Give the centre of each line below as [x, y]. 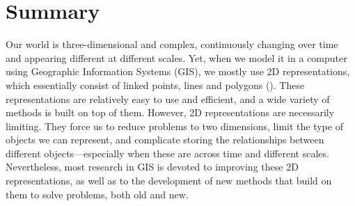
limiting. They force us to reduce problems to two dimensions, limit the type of [174, 126]
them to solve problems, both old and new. [97, 194]
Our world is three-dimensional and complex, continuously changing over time [172, 44]
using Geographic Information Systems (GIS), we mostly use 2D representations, [178, 71]
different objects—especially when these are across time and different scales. [167, 153]
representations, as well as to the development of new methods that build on [169, 181]
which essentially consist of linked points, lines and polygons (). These [155, 85]
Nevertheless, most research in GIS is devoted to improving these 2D [152, 167]
